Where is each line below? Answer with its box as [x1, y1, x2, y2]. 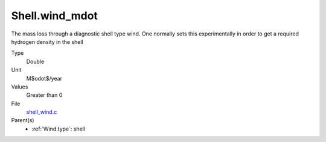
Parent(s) [11, 117, 34, 124]
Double [26, 58, 45, 65]
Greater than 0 [26, 91, 63, 99]
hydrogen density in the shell [11, 38, 84, 45]
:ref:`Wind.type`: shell [31, 125, 86, 132]
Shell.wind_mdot [11, 9, 98, 22]
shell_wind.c [26, 108, 57, 116]
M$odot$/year [26, 75, 63, 82]
